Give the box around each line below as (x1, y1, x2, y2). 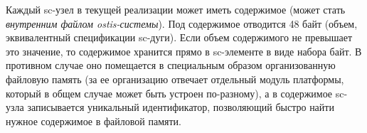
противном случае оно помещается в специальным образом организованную (6, 58, 336, 73)
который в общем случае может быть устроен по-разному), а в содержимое (6, 85, 333, 100)
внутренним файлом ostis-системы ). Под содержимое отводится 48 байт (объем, (6, 16, 358, 31)
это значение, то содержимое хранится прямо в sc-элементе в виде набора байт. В (6, 43, 362, 58)
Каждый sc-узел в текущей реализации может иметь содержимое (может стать (6, 2, 346, 16)
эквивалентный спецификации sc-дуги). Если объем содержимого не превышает (6, 30, 352, 45)
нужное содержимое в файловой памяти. (6, 113, 181, 128)
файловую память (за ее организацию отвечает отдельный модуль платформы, (6, 71, 344, 86)
